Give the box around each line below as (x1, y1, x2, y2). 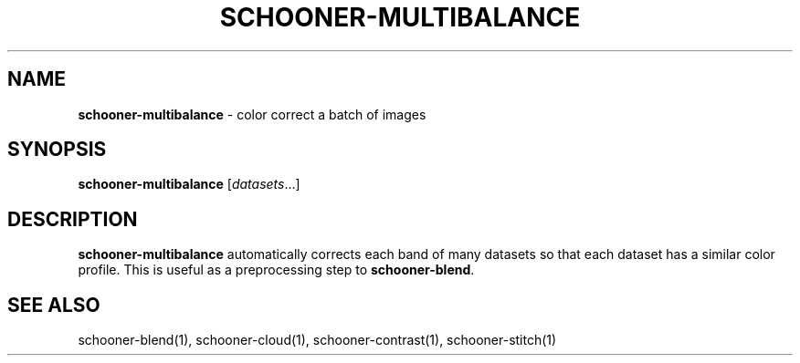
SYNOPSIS (7, 138, 107, 161)
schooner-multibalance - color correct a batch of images (78, 106, 426, 122)
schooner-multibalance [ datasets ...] (78, 176, 300, 192)
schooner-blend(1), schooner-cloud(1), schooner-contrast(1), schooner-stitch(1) (78, 332, 557, 348)
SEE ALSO (7, 293, 100, 316)
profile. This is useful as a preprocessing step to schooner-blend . (78, 262, 475, 278)
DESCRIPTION (7, 207, 138, 231)
